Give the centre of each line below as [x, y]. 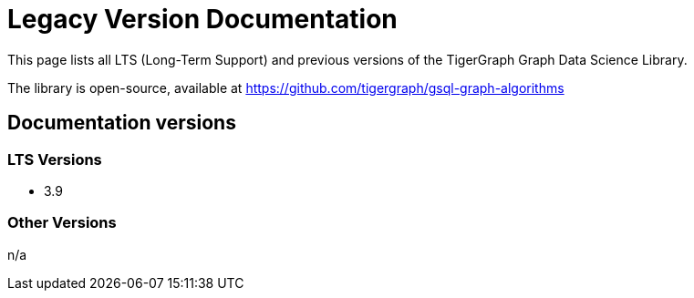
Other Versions [62, 223]
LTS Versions [55, 159]
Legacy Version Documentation [202, 19]
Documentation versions [122, 123]
